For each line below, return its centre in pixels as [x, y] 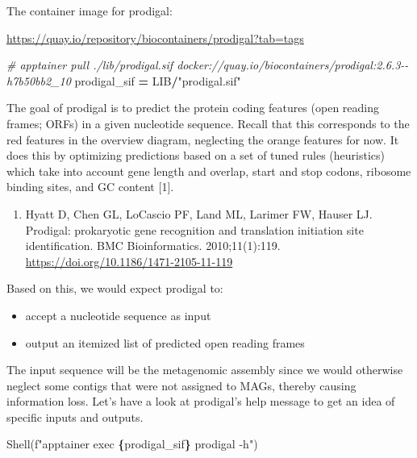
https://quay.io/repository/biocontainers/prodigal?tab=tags [155, 37]
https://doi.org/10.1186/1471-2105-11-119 [129, 261]
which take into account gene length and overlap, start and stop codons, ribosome [209, 171]
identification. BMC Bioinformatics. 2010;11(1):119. [153, 246]
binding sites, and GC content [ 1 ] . [90, 187]
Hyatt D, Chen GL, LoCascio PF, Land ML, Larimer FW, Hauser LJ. [199, 213]
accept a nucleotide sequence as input [118, 315]
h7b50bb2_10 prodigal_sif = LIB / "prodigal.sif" [124, 80]
